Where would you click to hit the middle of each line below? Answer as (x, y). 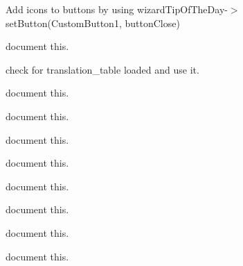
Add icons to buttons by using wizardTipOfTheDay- (117, 9)
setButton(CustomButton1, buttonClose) (93, 23)
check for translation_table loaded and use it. (102, 69)
